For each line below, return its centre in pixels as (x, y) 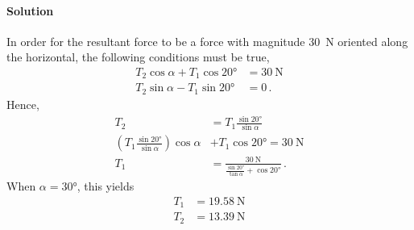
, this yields (106, 186)
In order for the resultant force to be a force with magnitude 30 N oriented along (207, 41)
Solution (30, 10)
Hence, (23, 104)
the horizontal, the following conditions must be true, (138, 57)
